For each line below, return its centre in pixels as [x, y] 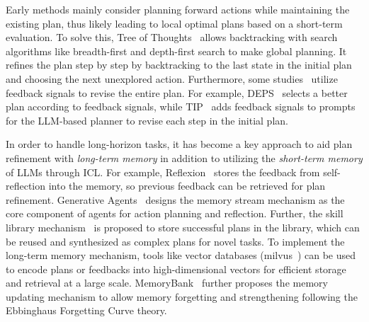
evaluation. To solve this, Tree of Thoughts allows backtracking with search [172, 37]
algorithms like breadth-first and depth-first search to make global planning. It [176, 51]
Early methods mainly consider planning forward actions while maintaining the [178, 9]
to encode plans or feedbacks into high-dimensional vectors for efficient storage [176, 269]
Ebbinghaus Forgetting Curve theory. [86, 310]
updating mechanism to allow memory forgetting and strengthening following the [182, 296]
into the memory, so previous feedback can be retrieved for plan [187, 186]
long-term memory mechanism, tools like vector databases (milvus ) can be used [181, 255]
